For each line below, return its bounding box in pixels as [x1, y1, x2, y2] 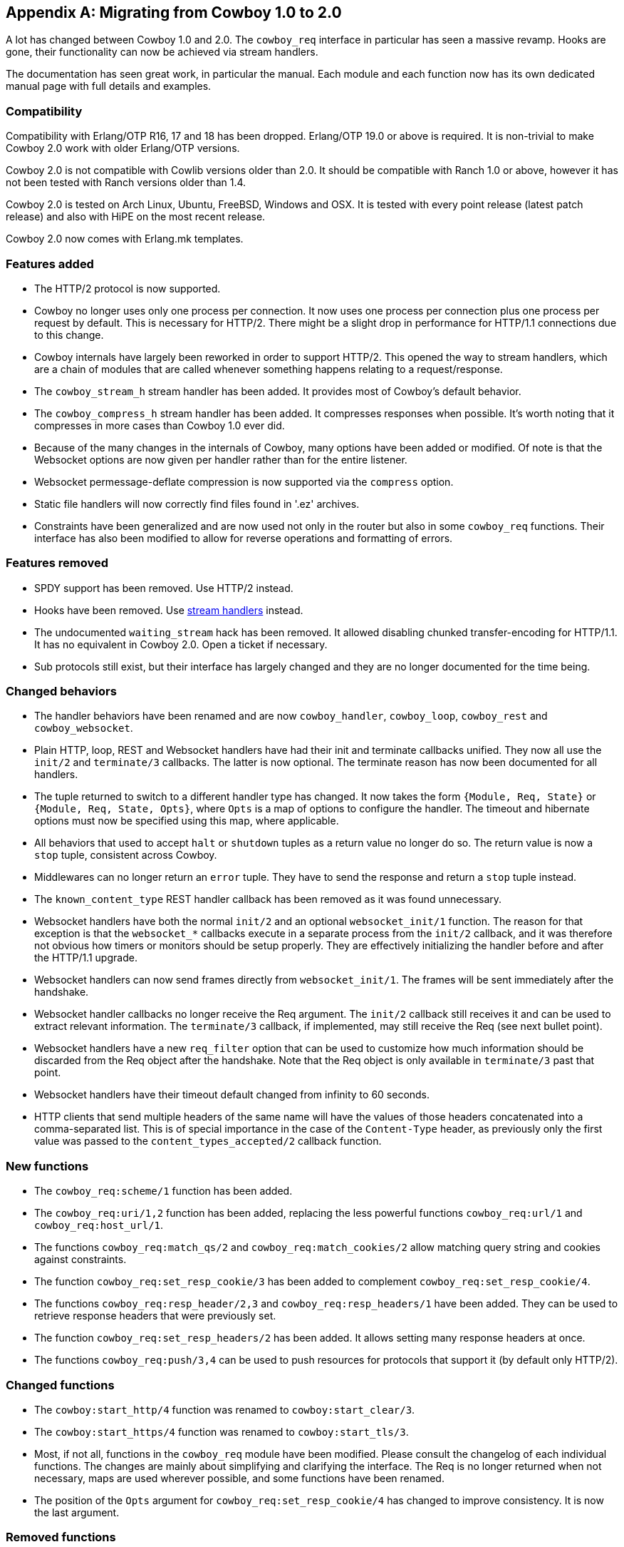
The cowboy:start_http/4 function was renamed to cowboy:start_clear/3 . [34, 1403, 415, 1416]
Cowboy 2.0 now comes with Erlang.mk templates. [6, 233, 244, 245]
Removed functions [6, 1530, 116, 1545]
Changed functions [6, 1377, 115, 1392]
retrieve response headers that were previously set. [34, 1309, 276, 1322]
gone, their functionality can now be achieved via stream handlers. [6, 46, 318, 58]
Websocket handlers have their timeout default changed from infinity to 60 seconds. [34, 1088, 430, 1101]
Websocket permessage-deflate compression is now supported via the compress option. [34, 475, 454, 488]
